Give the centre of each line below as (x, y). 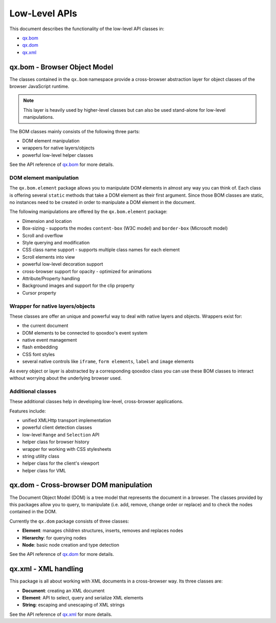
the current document (45, 326)
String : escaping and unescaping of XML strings (73, 605)
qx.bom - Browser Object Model (61, 67)
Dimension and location (47, 221)
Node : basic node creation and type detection (71, 545)
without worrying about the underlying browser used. (66, 378)
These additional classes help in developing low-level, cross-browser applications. (96, 402)
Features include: (28, 411)
